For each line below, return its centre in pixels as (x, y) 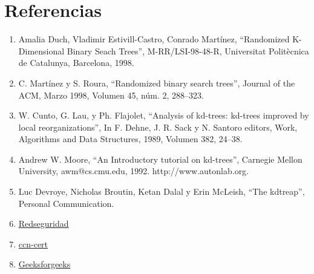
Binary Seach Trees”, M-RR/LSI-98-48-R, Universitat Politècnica (188, 51)
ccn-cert (33, 243)
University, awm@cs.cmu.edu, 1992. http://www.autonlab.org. (134, 171)
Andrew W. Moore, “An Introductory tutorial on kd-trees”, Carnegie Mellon (160, 159)
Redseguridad (44, 223)
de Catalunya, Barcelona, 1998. (76, 63)
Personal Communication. (66, 203)
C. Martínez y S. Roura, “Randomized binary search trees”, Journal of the (157, 83)
